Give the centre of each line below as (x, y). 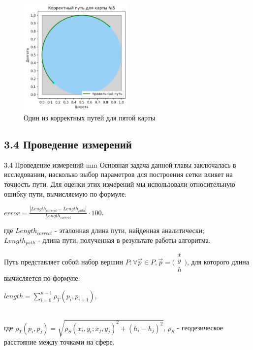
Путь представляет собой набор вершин (63, 262)
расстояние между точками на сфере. (59, 341)
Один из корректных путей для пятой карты (90, 118)
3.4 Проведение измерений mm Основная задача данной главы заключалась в (120, 164)
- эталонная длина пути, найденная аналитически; (129, 230)
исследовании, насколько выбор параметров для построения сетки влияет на (118, 174)
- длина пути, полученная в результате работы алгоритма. (124, 240)
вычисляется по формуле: (42, 278)
